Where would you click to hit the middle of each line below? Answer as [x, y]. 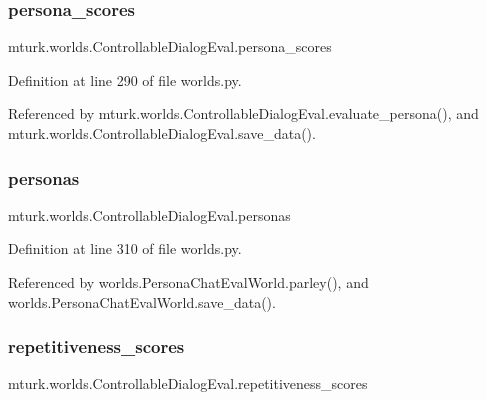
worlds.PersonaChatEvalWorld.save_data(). [142, 301]
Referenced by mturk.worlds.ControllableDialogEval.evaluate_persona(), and [243, 113]
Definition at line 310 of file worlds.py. [125, 248]
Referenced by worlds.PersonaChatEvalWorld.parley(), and [188, 282]
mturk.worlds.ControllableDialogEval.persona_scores [170, 46]
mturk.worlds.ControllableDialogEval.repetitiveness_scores [188, 383]
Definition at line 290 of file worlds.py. [125, 79]
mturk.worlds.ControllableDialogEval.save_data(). [162, 133]
